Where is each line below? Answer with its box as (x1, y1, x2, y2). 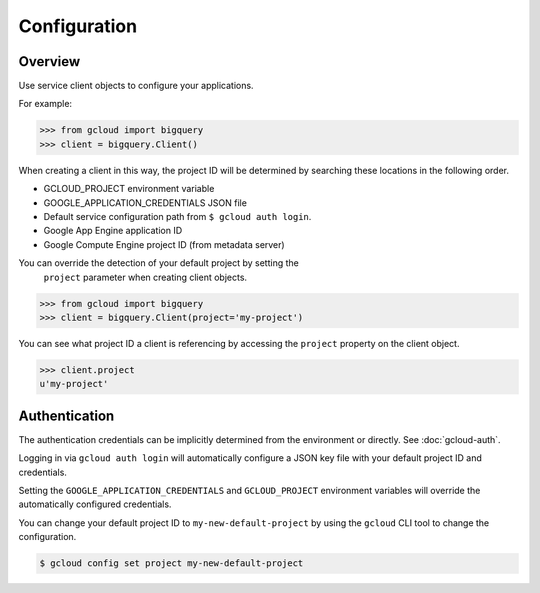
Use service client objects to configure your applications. (18, 80, 254, 92)
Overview (18, 53, 81, 70)
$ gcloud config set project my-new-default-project (39, 558, 304, 569)
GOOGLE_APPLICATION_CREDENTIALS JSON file (43, 196, 247, 209)
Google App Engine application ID (43, 225, 183, 237)
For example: (18, 98, 73, 110)
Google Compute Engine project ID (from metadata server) (43, 238, 285, 250)
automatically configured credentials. (18, 498, 172, 510)
